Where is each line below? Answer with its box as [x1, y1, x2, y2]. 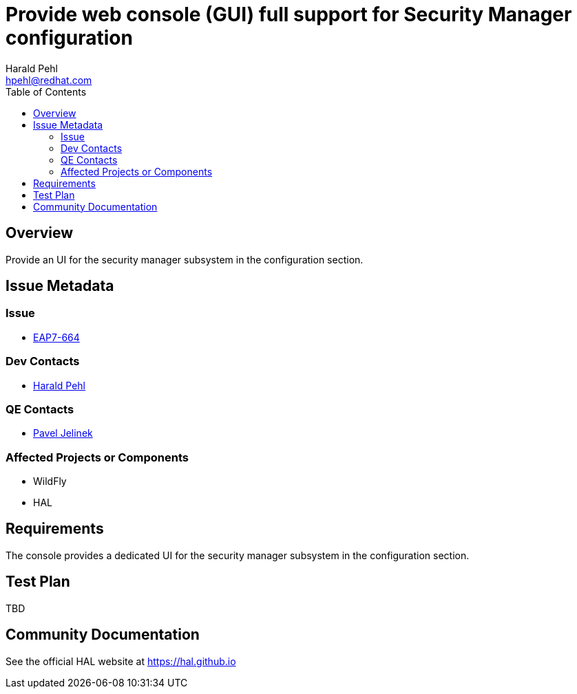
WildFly [33, 475, 67, 488]
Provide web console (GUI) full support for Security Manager [6, 3, 572, 26]
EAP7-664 [33, 331, 80, 343]
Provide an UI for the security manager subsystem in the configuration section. [6, 253, 364, 265]
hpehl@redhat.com [6, 74, 92, 86]
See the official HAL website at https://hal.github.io [6, 655, 236, 667]
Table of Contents [6, 85, 87, 98]
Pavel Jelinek [33, 427, 93, 440]
